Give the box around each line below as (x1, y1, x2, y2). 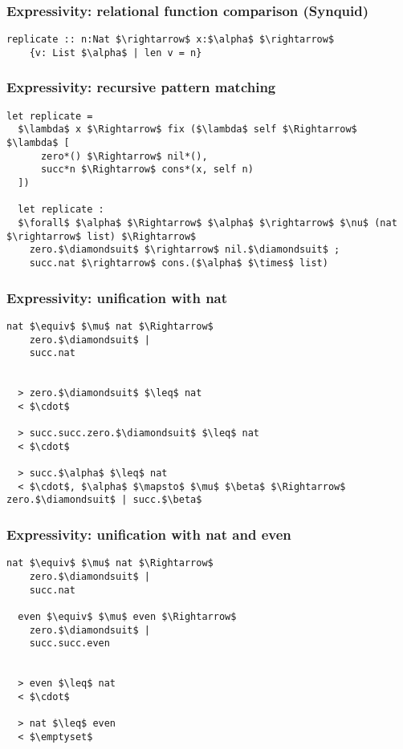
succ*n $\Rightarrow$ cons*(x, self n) (40, 164, 254, 176)
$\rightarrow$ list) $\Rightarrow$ (6, 230, 197, 242)
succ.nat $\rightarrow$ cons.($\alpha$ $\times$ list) (29, 257, 328, 269)
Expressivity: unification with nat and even (6, 524, 291, 544)
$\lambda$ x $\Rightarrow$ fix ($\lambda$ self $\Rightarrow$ (18, 123, 357, 136)
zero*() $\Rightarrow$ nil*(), (40, 150, 208, 162)
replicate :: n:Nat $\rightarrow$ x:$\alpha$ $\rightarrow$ (6, 34, 335, 46)
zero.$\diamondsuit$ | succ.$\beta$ (6, 494, 202, 506)
